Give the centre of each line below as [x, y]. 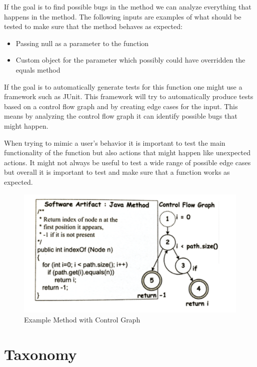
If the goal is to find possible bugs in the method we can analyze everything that [128, 7]
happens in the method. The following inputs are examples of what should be [123, 16]
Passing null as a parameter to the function [82, 43]
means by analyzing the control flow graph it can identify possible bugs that [121, 116]
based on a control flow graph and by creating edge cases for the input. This [121, 106]
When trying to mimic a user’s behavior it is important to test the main [115, 142]
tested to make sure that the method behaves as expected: [93, 26]
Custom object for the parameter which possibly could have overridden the [130, 60]
